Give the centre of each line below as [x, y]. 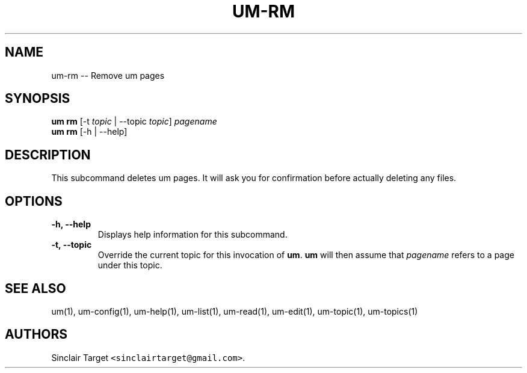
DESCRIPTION [48, 155]
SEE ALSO [35, 288]
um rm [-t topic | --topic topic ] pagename [134, 122]
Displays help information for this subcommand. [193, 235]
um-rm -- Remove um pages [108, 75]
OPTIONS [34, 201]
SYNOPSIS [38, 99]
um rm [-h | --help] [89, 132]
